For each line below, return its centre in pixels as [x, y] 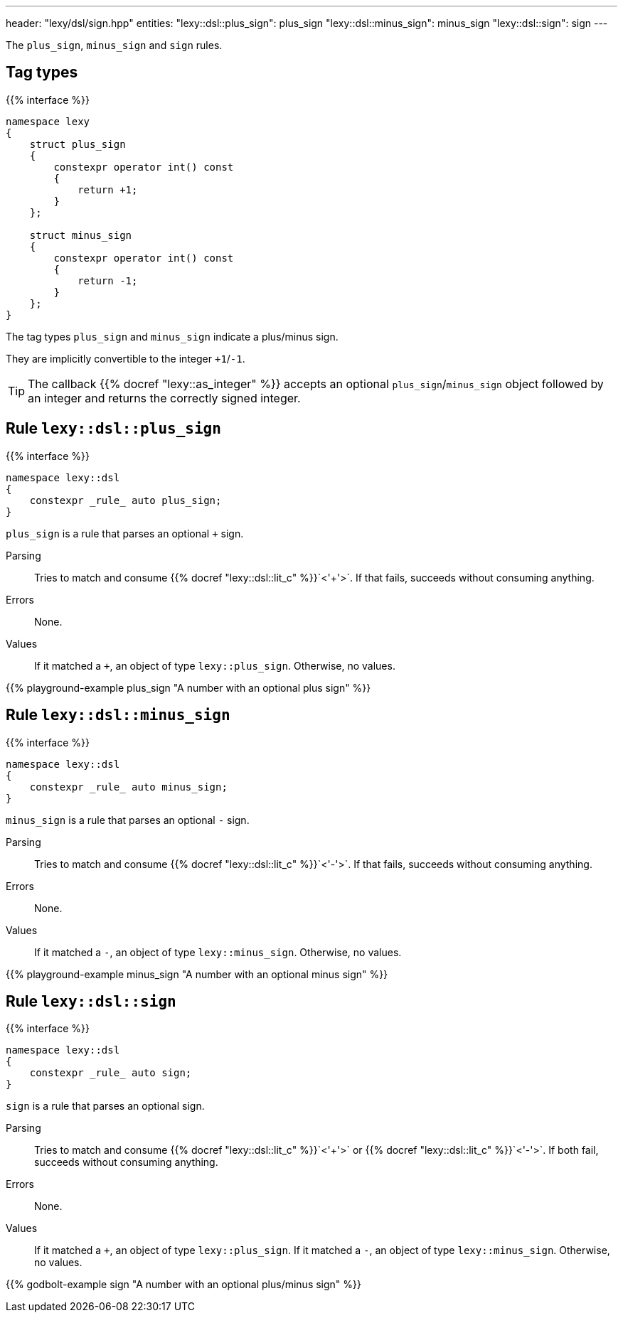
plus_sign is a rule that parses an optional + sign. [125, 533]
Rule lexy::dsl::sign [91, 1001]
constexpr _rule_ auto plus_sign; [126, 500]
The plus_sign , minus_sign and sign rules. [114, 45]
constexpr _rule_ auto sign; [111, 1073]
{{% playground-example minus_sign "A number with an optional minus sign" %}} [197, 974]
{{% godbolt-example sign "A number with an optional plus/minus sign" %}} [183, 1285]
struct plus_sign [78, 144]
